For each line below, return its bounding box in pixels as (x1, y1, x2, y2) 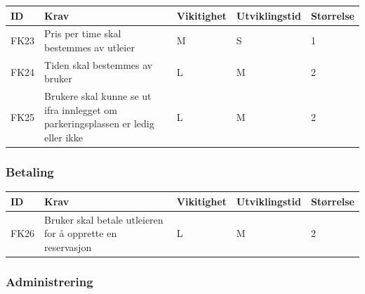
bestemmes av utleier (44, 39, 135, 54)
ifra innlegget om (44, 102, 117, 117)
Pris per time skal (44, 26, 121, 41)
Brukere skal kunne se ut (44, 89, 152, 103)
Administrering (6, 272, 93, 290)
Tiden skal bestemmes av (44, 57, 153, 72)
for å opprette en (44, 226, 117, 241)
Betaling (6, 163, 54, 181)
